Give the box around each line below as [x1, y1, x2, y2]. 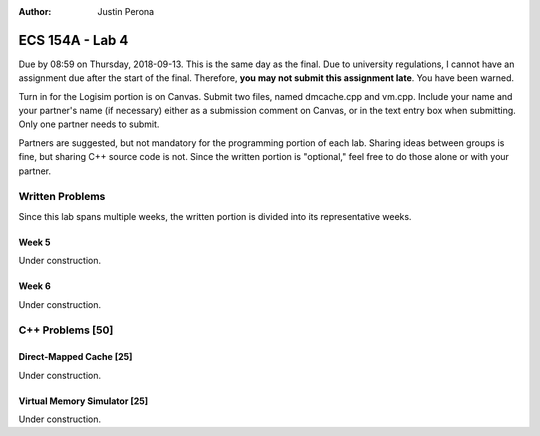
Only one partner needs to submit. [18, 118, 160, 130]
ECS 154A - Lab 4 [18, 31, 129, 49]
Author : [18, 6, 52, 17]
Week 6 [18, 280, 52, 292]
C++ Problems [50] [18, 323, 114, 337]
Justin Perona [97, 6, 155, 17]
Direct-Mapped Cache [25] [18, 351, 133, 363]
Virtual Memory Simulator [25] [18, 395, 149, 407]
